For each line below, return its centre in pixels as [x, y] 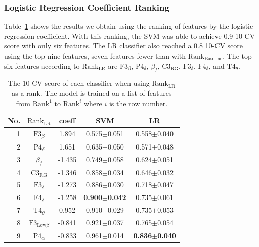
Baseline [213, 59]
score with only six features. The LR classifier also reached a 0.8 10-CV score [123, 46]
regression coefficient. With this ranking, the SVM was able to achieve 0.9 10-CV [130, 36]
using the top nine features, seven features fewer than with [95, 56]
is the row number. [138, 103]
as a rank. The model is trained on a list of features [92, 93]
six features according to [42, 65]
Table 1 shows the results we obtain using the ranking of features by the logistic [129, 26]
